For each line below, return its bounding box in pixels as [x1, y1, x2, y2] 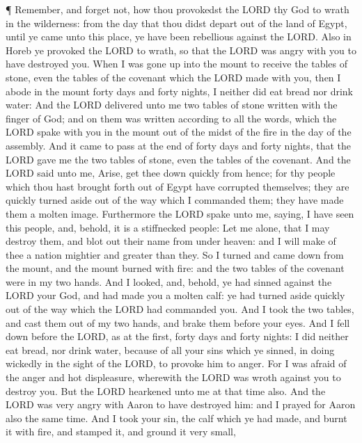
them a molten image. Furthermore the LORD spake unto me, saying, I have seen [6, 206, 354, 220]
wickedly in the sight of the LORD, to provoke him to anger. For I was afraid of [6, 356, 347, 371]
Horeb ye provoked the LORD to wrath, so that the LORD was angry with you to [6, 42, 356, 57]
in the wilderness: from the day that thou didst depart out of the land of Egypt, [6, 15, 347, 30]
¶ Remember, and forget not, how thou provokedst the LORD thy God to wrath [6, 2, 349, 16]
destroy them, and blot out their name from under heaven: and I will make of [6, 234, 336, 248]
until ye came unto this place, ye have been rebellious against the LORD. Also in [6, 29, 352, 44]
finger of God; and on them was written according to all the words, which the [6, 111, 337, 125]
